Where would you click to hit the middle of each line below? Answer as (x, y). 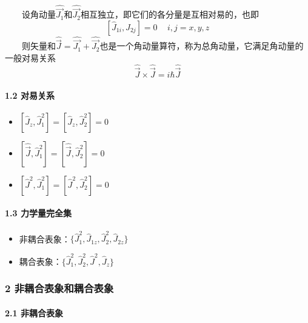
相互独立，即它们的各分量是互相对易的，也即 (169, 14)
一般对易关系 (30, 58)
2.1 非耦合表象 (34, 312)
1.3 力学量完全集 (38, 213)
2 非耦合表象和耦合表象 (59, 288)
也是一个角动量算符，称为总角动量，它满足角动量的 (202, 46)
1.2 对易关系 (30, 95)
